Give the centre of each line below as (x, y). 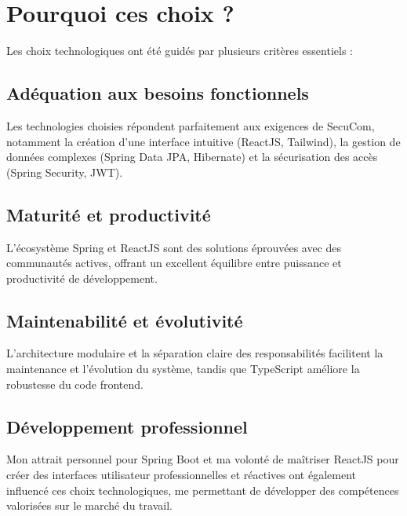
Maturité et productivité (109, 214)
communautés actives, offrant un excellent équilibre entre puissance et (174, 263)
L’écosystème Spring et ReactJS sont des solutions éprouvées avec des (174, 247)
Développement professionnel (127, 426)
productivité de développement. (82, 278)
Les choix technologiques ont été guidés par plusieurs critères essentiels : (180, 51)
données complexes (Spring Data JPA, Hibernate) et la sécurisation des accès (192, 157)
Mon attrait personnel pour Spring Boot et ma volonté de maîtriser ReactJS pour (203, 459)
